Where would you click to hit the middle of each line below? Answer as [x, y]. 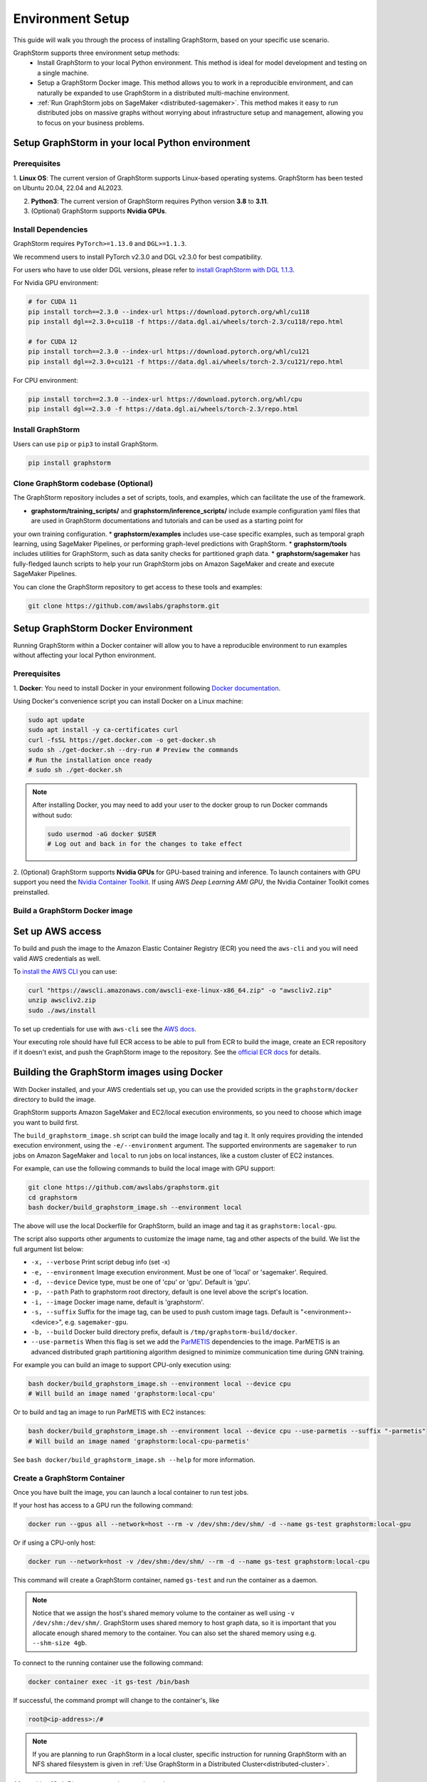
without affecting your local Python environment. [85, 655]
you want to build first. [46, 1122]
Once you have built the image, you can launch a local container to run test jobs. [131, 1492]
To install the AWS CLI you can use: [65, 972]
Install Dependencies [51, 230]
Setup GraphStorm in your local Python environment [132, 143]
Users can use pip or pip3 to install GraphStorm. [86, 444]
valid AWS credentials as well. [57, 958]
